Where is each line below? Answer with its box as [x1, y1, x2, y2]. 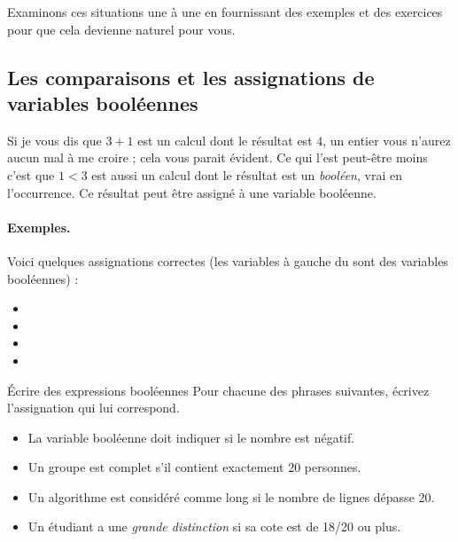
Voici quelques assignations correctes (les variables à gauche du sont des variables [7, 251, 448, 270]
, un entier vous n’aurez [322, 130, 451, 149]
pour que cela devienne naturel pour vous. [7, 20, 236, 38]
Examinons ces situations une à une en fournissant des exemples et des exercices [7, 3, 443, 20]
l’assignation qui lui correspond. [7, 398, 180, 417]
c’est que [7, 165, 55, 184]
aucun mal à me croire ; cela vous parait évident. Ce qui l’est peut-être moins [7, 148, 428, 167]
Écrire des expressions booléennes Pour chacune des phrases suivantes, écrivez [7, 381, 430, 399]
